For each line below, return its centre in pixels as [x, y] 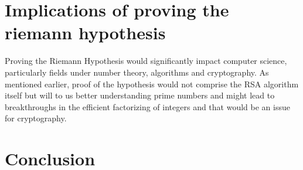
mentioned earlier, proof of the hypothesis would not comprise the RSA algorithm [152, 84]
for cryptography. [36, 118]
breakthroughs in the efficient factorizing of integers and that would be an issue [147, 106]
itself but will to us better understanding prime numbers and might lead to [140, 95]
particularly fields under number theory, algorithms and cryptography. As [137, 72]
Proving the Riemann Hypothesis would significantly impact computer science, [146, 61]
